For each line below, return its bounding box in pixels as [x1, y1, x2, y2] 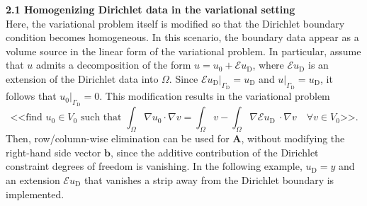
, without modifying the [241, 131, 345, 146]
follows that [6, 88, 57, 103]
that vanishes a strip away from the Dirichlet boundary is [84, 172, 334, 187]
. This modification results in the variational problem [99, 88, 330, 103]
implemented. [6, 186, 64, 201]
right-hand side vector [6, 144, 101, 159]
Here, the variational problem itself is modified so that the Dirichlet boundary [6, 16, 345, 30]
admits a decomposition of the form [36, 57, 191, 72]
